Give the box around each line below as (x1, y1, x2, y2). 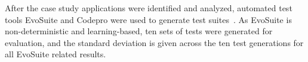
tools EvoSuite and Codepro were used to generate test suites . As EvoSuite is (5, 13, 292, 25)
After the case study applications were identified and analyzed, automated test (5, 2, 292, 14)
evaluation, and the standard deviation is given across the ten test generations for (5, 36, 304, 48)
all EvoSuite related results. (5, 48, 106, 60)
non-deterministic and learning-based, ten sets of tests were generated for (5, 25, 273, 37)
